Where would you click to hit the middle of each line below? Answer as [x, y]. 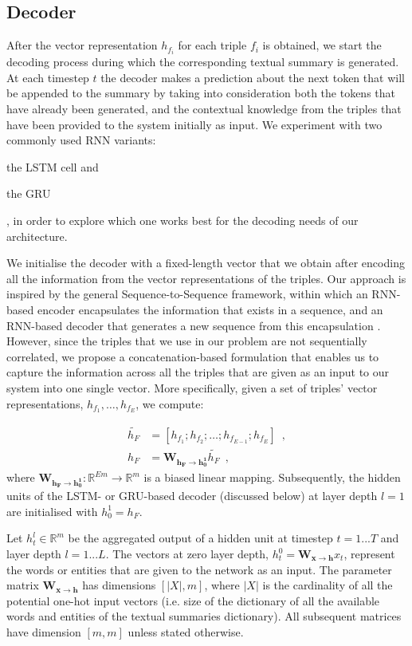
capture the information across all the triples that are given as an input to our [198, 372]
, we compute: [170, 403]
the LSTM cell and [53, 166]
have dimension [44, 632]
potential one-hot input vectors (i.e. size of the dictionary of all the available [193, 600]
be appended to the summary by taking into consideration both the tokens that [201, 93]
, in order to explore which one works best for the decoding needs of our [182, 221]
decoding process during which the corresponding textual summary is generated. [203, 62]
